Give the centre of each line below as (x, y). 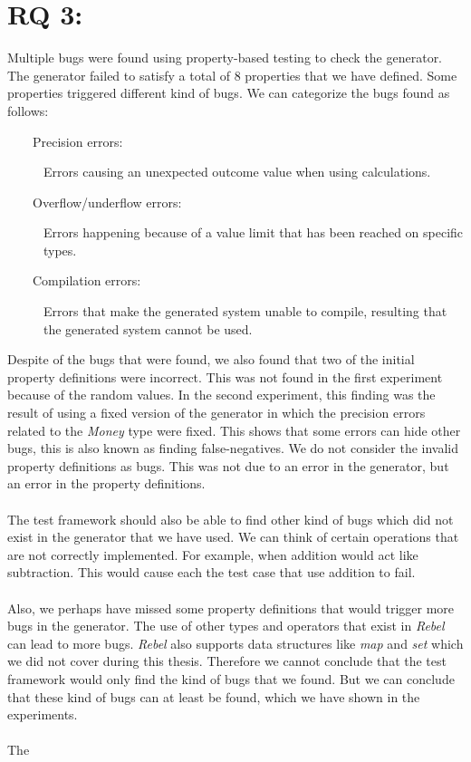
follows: (28, 110)
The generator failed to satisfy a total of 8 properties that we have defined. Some (232, 75)
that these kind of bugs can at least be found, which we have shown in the (214, 696)
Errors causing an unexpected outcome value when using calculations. (237, 172)
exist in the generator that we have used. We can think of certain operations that (233, 537)
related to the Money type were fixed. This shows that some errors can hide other (234, 430)
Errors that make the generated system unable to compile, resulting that (245, 311)
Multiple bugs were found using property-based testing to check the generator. (225, 58)
